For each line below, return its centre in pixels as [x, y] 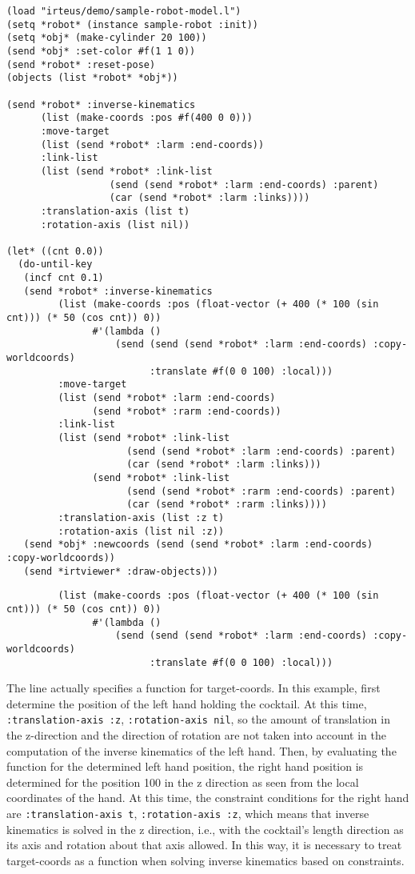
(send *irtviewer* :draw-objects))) [121, 571]
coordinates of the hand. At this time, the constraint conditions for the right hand [208, 798]
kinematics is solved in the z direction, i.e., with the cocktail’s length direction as [205, 829]
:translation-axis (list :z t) [141, 517]
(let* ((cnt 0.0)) [55, 251]
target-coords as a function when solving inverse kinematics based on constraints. [206, 860]
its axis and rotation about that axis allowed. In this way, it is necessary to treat [204, 845]
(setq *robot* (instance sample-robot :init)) [132, 24]
